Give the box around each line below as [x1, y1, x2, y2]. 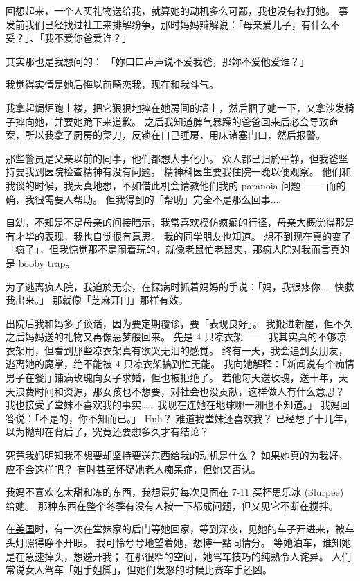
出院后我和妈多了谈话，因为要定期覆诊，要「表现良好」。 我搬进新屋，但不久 [6, 315, 353, 330]
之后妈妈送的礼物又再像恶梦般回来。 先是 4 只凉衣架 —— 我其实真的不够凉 [6, 329, 347, 344]
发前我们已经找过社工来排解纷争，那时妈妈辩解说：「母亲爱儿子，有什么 [6, 17, 330, 31]
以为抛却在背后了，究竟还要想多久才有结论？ [6, 424, 209, 439]
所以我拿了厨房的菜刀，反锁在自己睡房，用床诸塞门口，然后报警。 [24, 128, 325, 142]
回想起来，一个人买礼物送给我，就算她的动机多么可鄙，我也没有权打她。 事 [6, 3, 348, 17]
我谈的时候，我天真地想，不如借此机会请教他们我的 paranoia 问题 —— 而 [6, 177, 336, 192]
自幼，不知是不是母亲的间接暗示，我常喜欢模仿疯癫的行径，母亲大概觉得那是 [6, 215, 354, 229]
